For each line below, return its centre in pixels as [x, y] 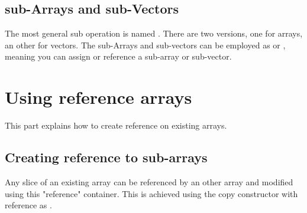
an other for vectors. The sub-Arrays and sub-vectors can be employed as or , [145, 45]
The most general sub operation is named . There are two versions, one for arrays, [154, 33]
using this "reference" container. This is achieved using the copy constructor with [151, 193]
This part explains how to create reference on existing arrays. [116, 125]
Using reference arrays [98, 97]
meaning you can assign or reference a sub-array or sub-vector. [118, 56]
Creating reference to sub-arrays [106, 157]
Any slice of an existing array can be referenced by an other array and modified [149, 181]
